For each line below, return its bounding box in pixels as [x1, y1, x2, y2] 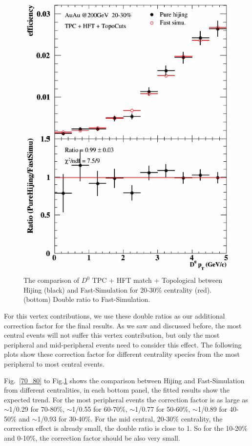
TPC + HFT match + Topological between [92, 275, 223, 285]
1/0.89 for [197, 404, 228, 414]
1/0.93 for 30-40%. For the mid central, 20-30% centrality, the [37, 413, 223, 423]
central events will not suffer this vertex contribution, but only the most [4, 330, 220, 340]
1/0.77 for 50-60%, [135, 404, 190, 414]
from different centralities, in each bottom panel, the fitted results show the [4, 385, 230, 395]
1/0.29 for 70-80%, [9, 404, 65, 414]
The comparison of [23, 275, 80, 285]
